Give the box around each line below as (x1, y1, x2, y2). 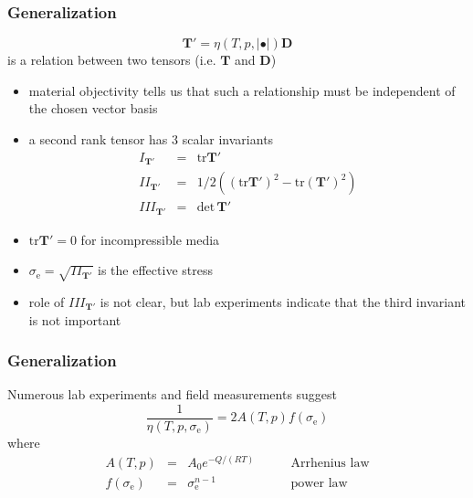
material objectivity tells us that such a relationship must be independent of (28, 80, 456, 100)
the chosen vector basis (28, 99, 158, 118)
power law (290, 476, 348, 490)
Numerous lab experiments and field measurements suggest (7, 385, 338, 404)
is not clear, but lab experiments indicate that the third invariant (100, 291, 466, 311)
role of (28, 291, 65, 311)
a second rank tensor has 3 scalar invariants (28, 130, 274, 148)
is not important (28, 310, 121, 329)
